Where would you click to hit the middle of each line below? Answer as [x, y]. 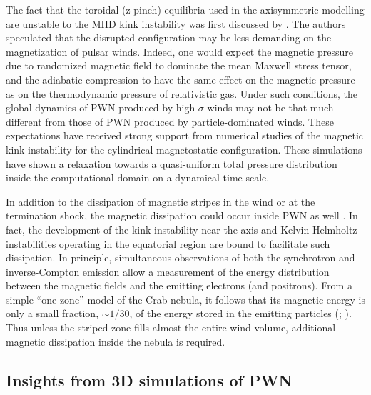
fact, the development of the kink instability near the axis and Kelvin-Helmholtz [182, 229]
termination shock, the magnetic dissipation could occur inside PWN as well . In [182, 215]
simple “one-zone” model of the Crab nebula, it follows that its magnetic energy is [185, 299]
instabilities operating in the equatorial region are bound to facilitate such [168, 243]
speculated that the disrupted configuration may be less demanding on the [169, 37]
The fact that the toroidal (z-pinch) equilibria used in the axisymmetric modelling [185, 9]
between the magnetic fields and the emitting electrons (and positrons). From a [179, 285]
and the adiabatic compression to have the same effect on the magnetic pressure [181, 79]
